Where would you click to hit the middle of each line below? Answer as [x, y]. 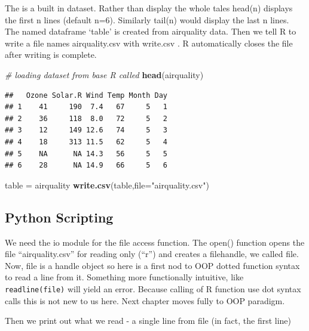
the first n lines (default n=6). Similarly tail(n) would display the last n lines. [147, 19]
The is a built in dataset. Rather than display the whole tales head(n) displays [149, 8]
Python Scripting [59, 217]
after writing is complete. [51, 55]
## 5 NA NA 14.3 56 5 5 [86, 154]
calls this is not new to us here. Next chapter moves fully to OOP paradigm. [145, 300]
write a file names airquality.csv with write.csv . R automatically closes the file [149, 43]
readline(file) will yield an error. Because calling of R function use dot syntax [153, 288]
